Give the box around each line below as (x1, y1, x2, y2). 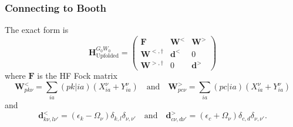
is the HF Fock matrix (37, 69, 117, 82)
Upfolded (96, 53, 119, 59)
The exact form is (5, 24, 69, 36)
